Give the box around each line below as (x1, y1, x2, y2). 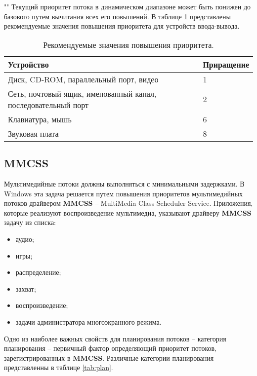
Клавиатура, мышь (8, 113, 72, 125)
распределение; (15, 267, 61, 277)
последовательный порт (8, 99, 89, 111)
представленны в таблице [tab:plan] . (4, 362, 113, 373)
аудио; (15, 233, 34, 244)
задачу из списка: (4, 217, 56, 227)
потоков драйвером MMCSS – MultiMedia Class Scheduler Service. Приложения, (4, 198, 253, 208)
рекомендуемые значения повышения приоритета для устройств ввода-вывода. (4, 21, 240, 31)
